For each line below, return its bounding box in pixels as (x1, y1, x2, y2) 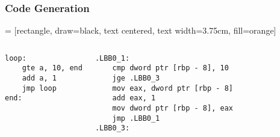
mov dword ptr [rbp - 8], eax (112, 104, 233, 113)
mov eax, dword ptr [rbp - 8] (112, 84, 233, 93)
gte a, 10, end (22, 64, 82, 73)
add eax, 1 (112, 94, 156, 103)
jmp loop (22, 84, 57, 93)
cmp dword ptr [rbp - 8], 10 (112, 64, 229, 73)
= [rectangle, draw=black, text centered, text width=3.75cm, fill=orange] (5, 24, 276, 37)
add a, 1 (22, 74, 57, 83)
